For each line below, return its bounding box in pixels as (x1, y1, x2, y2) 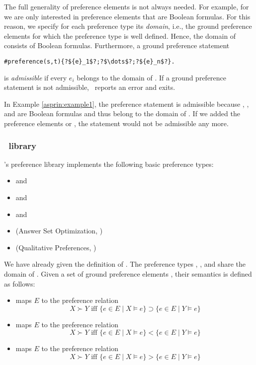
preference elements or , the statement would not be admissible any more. (4, 118, 229, 128)
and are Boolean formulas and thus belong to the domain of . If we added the (4, 108, 240, 119)
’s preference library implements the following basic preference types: (4, 158, 214, 169)
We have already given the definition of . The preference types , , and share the (4, 259, 246, 269)
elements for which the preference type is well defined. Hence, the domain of (4, 30, 236, 41)
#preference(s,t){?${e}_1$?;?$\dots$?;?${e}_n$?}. (4, 58, 175, 65)
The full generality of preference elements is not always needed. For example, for (4, 1, 249, 11)
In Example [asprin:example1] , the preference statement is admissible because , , (4, 98, 249, 109)
